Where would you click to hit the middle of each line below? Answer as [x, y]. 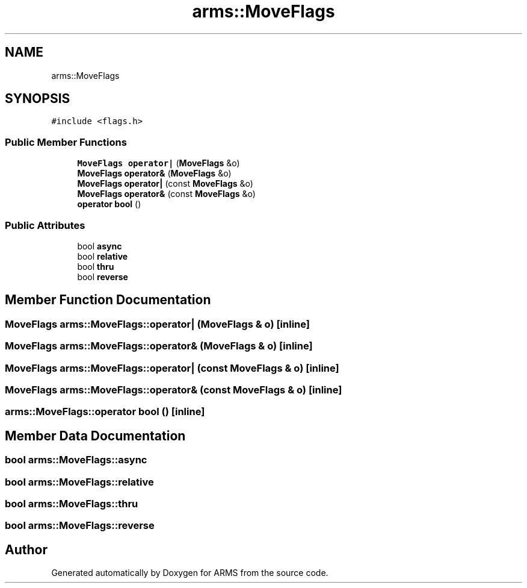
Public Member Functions [66, 142]
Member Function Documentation [108, 300]
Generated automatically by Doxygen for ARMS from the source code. [190, 573]
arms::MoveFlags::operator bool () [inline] [105, 412]
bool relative [103, 256]
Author [26, 549]
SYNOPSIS [38, 99]
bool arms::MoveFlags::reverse [80, 526]
